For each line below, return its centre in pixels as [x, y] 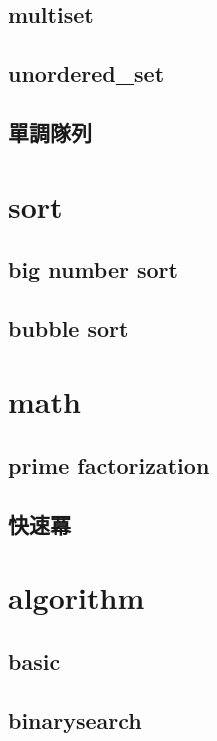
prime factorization [109, 465]
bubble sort [68, 327]
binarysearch [75, 719]
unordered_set [86, 73]
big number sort [93, 269]
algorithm [76, 597]
